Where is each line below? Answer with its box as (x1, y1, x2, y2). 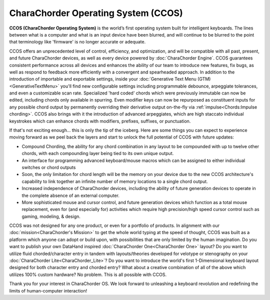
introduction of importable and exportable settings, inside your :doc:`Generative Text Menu (9, 76, 197, 82)
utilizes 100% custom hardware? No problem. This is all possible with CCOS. (9, 271, 167, 277)
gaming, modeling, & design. (21, 213, 81, 219)
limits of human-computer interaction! (9, 287, 87, 293)
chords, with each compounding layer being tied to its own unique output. (21, 150, 174, 156)
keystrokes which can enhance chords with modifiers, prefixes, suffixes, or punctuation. (9, 118, 191, 124)
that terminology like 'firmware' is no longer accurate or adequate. (9, 39, 146, 45)
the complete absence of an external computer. (21, 192, 120, 198)
